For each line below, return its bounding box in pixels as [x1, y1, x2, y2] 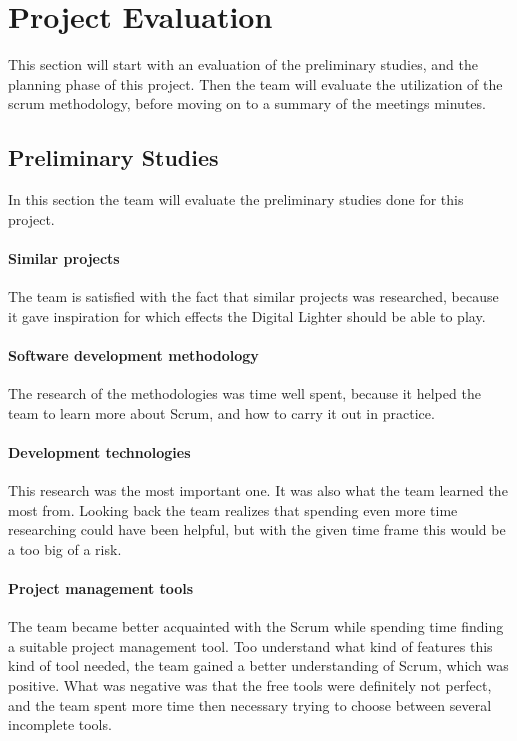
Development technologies [8, 441, 191, 462]
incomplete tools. [8, 714, 112, 735]
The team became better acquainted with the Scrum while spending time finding [8, 616, 504, 637]
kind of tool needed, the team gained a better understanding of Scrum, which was [8, 655, 509, 676]
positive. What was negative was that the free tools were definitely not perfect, [8, 675, 492, 696]
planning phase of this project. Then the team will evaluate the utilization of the [8, 73, 503, 94]
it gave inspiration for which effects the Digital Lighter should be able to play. [8, 305, 486, 326]
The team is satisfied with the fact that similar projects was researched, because [8, 286, 499, 307]
